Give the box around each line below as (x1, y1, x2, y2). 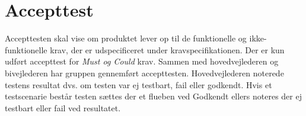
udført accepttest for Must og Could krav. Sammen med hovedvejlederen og (5, 55, 279, 67)
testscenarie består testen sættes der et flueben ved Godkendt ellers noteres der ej (5, 90, 302, 102)
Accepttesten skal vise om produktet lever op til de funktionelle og (5, 32, 247, 44)
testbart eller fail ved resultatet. (5, 101, 121, 114)
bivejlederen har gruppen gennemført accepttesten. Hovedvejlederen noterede (5, 66, 284, 79)
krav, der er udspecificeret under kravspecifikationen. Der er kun (50, 43, 285, 56)
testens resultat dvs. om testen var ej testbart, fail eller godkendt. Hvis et (5, 78, 272, 91)
